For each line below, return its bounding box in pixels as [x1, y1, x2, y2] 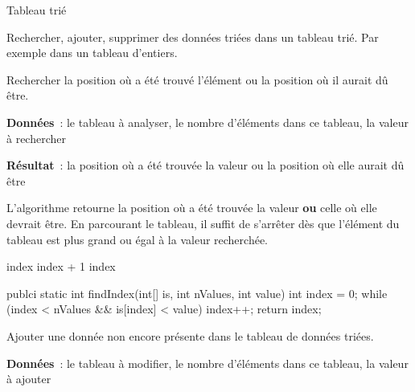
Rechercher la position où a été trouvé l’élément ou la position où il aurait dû [6, 71, 388, 88]
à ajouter [6, 370, 51, 387]
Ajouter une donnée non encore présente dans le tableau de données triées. [6, 327, 374, 344]
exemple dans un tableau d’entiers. [6, 44, 178, 61]
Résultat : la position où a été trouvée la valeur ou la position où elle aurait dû [6, 157, 405, 174]
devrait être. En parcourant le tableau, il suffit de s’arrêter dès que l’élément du [6, 214, 400, 231]
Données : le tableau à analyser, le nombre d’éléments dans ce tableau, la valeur [6, 113, 409, 130]
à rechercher [6, 129, 66, 146]
